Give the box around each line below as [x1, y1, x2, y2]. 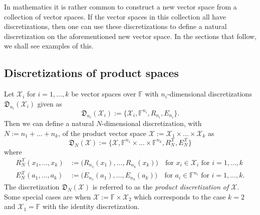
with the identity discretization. [42, 201, 140, 211]
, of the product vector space [58, 127, 147, 138]
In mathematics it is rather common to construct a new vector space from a [4, 1, 237, 11]
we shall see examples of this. [4, 40, 94, 51]
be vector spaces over [71, 88, 136, 99]
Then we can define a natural [4, 118, 94, 128]
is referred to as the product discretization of [92, 181, 229, 192]
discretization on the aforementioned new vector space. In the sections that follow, [4, 30, 256, 41]
